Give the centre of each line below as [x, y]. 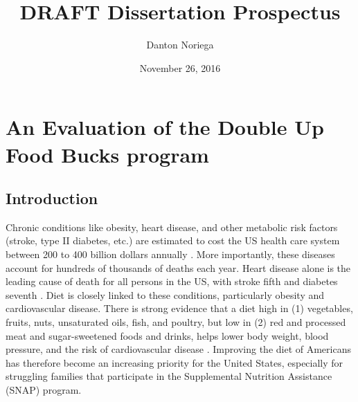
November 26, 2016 [180, 67]
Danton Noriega [180, 45]
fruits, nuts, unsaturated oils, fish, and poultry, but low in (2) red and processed [176, 322]
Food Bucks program [107, 154]
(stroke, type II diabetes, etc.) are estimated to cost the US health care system [173, 240]
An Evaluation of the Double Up [165, 127]
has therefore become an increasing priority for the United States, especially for [174, 362]
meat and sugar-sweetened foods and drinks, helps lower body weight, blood [167, 335]
